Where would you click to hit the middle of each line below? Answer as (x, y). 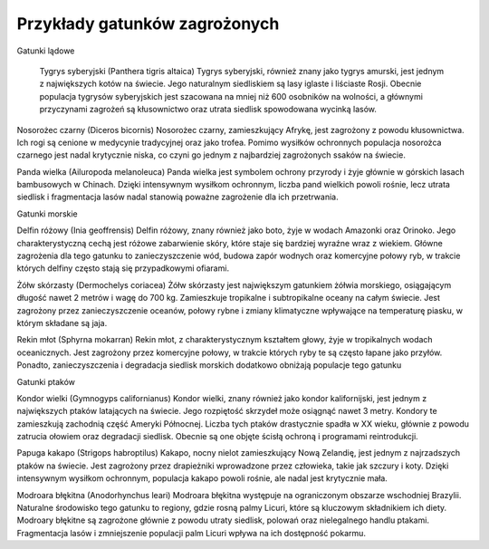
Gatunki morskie (48, 214)
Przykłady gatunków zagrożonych (148, 24)
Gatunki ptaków (46, 381)
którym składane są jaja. (62, 323)
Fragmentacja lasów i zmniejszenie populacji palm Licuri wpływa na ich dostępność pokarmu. (192, 533)
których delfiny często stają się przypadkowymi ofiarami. (123, 268)
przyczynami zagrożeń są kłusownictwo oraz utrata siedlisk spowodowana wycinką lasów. (208, 110)
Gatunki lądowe (46, 51)
